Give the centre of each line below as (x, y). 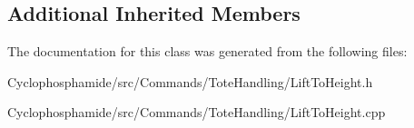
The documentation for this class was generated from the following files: (207, 51)
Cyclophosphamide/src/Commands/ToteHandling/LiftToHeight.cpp (197, 112)
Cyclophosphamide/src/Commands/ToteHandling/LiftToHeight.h (190, 81)
